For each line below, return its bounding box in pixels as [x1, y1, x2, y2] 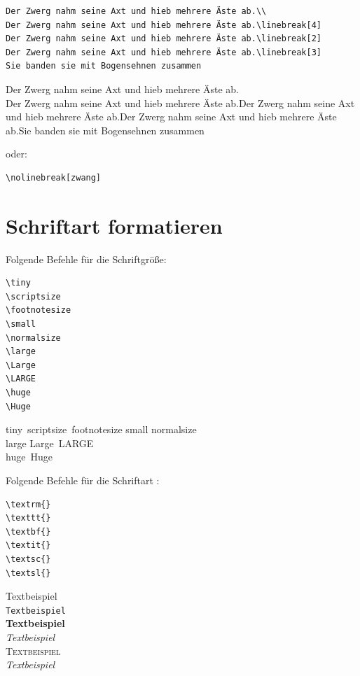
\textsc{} [6, 554, 51, 564]
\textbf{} [6, 526, 51, 537]
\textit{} [6, 540, 51, 551]
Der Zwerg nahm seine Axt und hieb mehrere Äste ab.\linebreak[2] [6, 34, 322, 44]
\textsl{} [6, 568, 51, 578]
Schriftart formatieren [6, 211, 223, 239]
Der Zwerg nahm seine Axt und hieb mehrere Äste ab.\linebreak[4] [6, 20, 322, 30]
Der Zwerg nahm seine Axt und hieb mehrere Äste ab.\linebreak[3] [6, 47, 322, 57]
